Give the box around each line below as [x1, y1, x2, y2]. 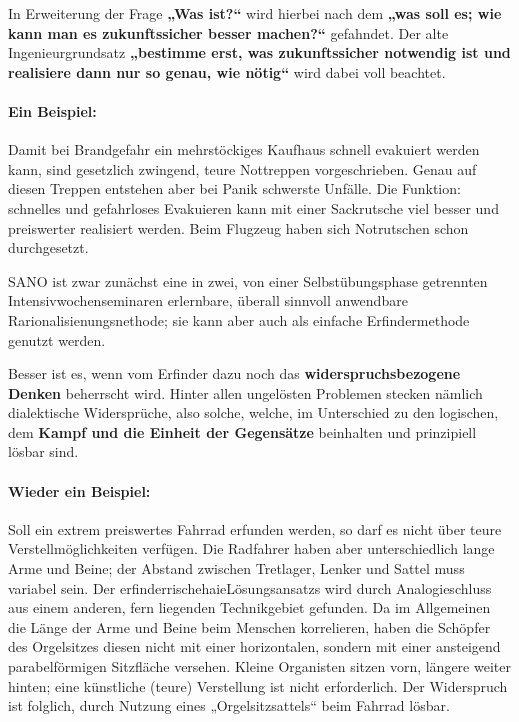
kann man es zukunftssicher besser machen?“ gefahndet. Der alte [8, 22, 449, 43]
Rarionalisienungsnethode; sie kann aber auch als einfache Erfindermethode [8, 309, 470, 330]
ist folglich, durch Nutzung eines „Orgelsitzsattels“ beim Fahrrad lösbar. [8, 695, 450, 716]
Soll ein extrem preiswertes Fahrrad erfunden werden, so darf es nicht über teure [8, 518, 502, 539]
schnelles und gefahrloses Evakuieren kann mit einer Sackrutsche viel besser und [8, 197, 499, 218]
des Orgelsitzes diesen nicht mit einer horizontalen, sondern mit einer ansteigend [8, 636, 501, 657]
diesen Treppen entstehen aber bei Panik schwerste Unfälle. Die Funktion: [8, 178, 461, 199]
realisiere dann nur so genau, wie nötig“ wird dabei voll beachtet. [8, 61, 446, 82]
